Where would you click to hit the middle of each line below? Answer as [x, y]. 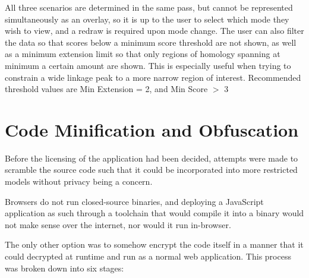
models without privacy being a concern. [79, 181]
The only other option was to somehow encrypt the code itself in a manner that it [154, 244]
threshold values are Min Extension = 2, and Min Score [106, 89]
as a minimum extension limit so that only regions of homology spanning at [143, 54]
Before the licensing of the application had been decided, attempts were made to [152, 158]
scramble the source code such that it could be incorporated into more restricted [151, 170]
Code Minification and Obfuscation [152, 129]
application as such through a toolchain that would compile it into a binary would [154, 213]
